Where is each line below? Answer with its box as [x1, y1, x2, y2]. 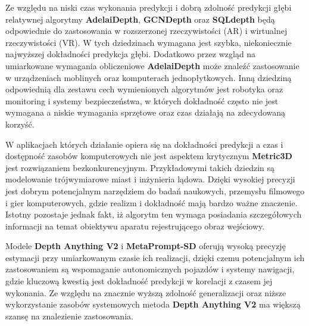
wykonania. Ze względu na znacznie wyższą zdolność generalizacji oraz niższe [5, 286, 286, 299]
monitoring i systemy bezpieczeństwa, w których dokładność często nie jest [5, 94, 279, 107]
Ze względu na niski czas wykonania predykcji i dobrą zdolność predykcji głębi [5, 1, 292, 13]
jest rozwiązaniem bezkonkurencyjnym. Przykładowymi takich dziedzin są [5, 161, 275, 173]
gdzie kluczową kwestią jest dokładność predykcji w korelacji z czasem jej [5, 275, 273, 287]
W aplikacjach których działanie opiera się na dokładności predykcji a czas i [5, 138, 283, 150]
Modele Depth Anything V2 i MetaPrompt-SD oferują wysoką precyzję [5, 240, 286, 252]
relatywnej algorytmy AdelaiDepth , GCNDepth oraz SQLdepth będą [5, 13, 275, 25]
